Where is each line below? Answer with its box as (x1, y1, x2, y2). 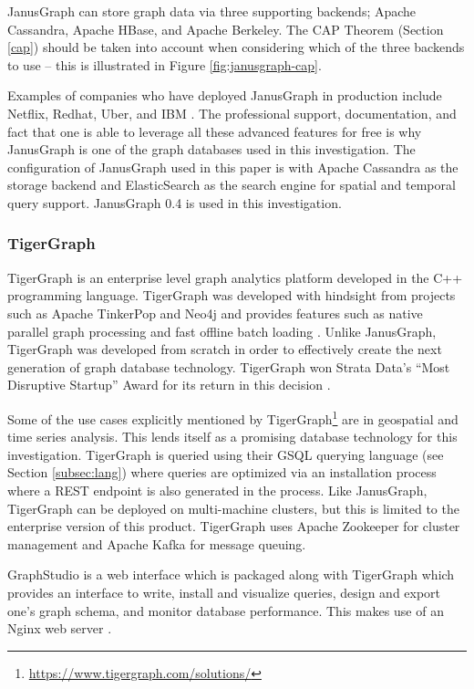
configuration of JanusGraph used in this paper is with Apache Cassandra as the (7, 157, 459, 176)
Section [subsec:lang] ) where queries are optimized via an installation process (7, 463, 437, 482)
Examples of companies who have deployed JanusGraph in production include (7, 86, 442, 105)
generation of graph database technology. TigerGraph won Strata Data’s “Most (7, 357, 450, 376)
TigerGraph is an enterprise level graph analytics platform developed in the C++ (7, 267, 463, 287)
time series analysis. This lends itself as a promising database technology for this (7, 427, 458, 446)
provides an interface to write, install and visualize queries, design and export (7, 582, 441, 601)
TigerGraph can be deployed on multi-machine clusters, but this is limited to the (7, 498, 459, 517)
